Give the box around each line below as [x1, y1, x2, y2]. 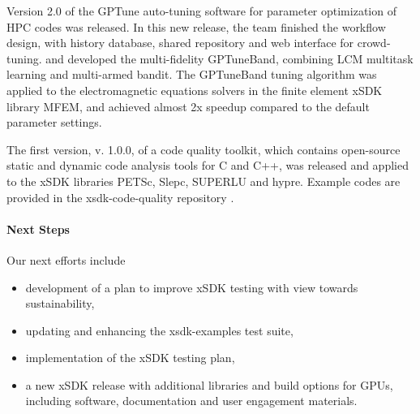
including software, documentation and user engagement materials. [25, 392, 358, 409]
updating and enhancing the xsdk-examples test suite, [25, 321, 294, 339]
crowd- [357, 34, 391, 51]
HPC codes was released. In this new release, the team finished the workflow [6, 18, 386, 35]
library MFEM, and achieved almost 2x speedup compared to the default [6, 97, 370, 114]
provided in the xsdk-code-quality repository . [6, 188, 234, 205]
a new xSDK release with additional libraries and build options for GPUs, [25, 376, 393, 393]
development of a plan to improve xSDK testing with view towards [25, 278, 358, 295]
